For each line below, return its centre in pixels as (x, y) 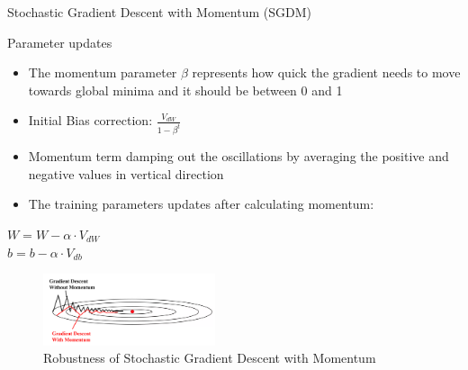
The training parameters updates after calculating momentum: (201, 204)
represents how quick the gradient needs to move (326, 72)
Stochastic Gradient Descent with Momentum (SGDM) (159, 12)
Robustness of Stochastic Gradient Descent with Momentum (210, 358)
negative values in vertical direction (126, 173)
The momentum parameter (103, 72)
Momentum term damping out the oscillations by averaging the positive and (238, 156)
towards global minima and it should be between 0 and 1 (185, 90)
